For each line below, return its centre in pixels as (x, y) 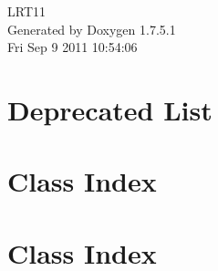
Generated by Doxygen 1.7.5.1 (92, 29)
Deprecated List (110, 109)
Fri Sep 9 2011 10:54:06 (73, 47)
